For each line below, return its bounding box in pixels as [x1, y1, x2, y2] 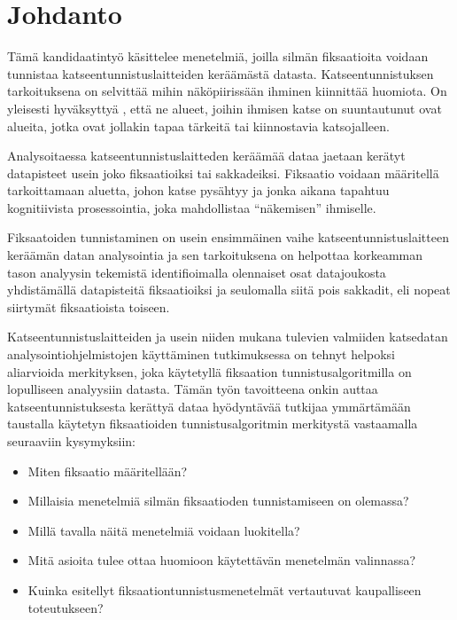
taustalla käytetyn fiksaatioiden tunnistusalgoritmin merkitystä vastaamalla [7, 414, 418, 433]
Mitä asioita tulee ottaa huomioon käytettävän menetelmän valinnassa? [27, 551, 416, 569]
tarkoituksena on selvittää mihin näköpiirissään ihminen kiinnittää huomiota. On [7, 82, 447, 100]
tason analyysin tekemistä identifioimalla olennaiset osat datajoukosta [7, 263, 386, 281]
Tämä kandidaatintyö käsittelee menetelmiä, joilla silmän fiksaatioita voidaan [7, 47, 429, 66]
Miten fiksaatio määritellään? [27, 461, 188, 480]
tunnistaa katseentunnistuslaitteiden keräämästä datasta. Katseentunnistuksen [7, 64, 434, 82]
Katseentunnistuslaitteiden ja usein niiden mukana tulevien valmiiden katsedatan [7, 327, 448, 346]
